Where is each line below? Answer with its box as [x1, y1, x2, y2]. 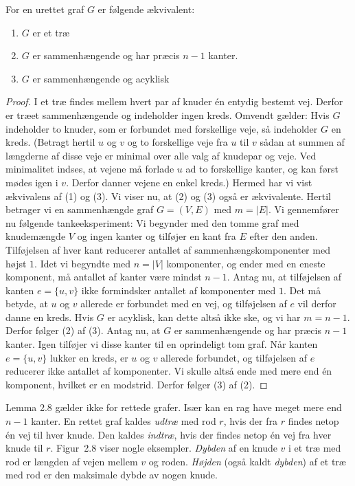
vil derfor [297, 296, 336, 311]
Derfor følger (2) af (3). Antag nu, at [5, 323, 161, 338]
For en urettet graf [5, 2, 84, 16]
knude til [5, 441, 43, 455]
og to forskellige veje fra [127, 135, 228, 149]
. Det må [284, 283, 321, 297]
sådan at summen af [260, 135, 345, 149]
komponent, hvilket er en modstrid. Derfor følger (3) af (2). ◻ [5, 377, 268, 391]
